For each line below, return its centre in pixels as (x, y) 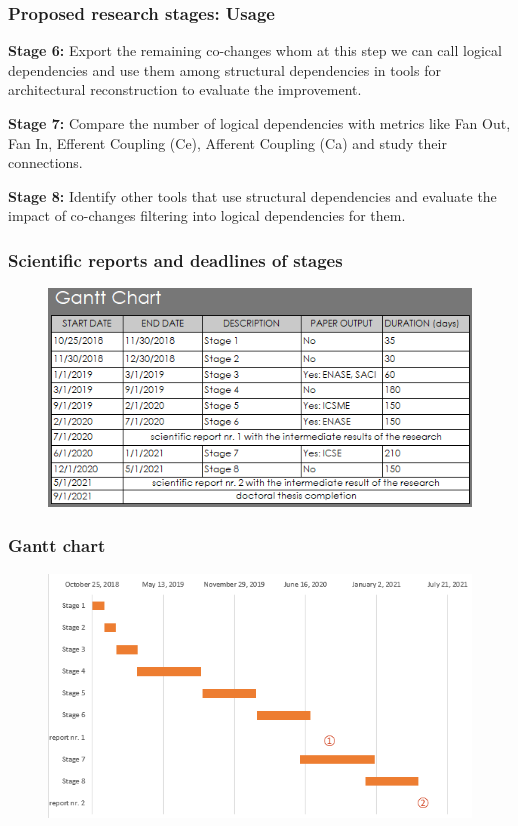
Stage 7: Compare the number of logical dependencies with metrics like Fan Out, (259, 123)
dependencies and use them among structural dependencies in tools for (224, 69)
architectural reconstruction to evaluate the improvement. (185, 89)
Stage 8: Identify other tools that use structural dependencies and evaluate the (252, 195)
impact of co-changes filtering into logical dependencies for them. (207, 215)
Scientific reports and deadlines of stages (175, 259)
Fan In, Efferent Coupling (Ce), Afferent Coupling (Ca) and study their (227, 142)
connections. (45, 162)
